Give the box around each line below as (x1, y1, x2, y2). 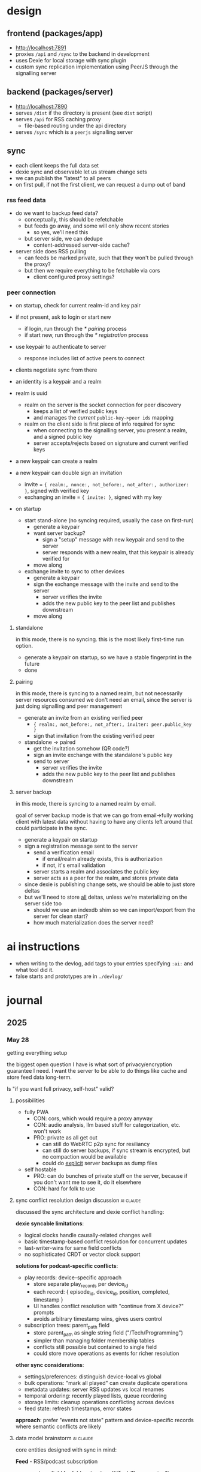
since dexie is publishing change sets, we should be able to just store (24, 881, 196, 888)
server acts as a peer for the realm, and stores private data (33, 875, 179, 882)
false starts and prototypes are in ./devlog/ (15, 973, 123, 980)
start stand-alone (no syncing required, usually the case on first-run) (24, 517, 194, 524)
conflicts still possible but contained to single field (33, 1344, 157, 1351)
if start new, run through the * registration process (24, 331, 148, 339)
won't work (33, 1127, 62, 1135)
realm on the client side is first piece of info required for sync (24, 420, 175, 427)
